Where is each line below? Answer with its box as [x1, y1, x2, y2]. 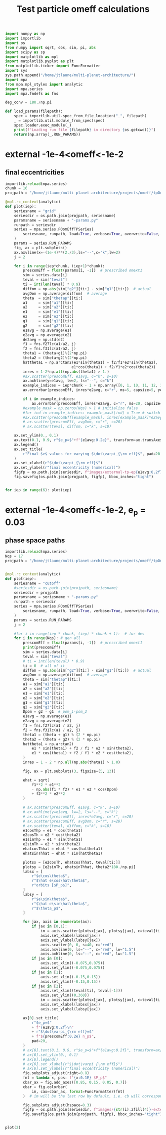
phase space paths [5, 536, 65, 544]
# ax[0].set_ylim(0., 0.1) [23, 1052, 79, 1057]
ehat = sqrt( [23, 778, 50, 783]
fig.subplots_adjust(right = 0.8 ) [23, 1071, 90, 1076]
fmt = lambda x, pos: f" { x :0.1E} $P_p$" [23, 1075, 107, 1081]
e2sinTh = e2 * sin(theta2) [23, 842, 81, 847]
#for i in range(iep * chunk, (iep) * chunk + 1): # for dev [14, 631, 145, 636]
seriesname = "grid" [14, 209, 56, 214]
